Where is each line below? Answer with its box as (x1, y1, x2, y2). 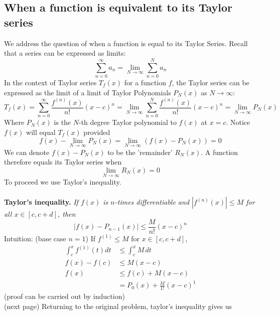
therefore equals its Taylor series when (4, 156, 122, 167)
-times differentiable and (114, 197, 190, 207)
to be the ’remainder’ (107, 146, 173, 157)
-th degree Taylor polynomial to (79, 117, 177, 127)
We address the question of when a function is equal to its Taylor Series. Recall (4, 38, 248, 48)
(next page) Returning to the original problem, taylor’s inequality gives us (4, 300, 232, 311)
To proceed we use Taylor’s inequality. (4, 177, 121, 187)
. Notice (226, 117, 250, 127)
